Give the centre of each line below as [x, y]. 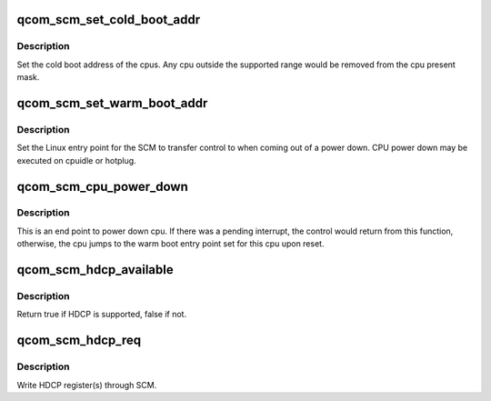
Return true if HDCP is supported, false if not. [101, 315]
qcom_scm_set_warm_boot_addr [112, 103]
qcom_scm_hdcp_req [79, 341]
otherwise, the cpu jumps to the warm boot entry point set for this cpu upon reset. [170, 244]
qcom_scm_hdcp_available [95, 270]
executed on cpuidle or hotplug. [76, 160]
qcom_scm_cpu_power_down [102, 186]
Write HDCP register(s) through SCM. [87, 385]
